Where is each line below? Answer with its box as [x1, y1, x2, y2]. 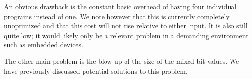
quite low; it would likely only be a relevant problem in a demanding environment [4, 30, 249, 40]
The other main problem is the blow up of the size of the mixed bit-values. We [4, 56, 239, 66]
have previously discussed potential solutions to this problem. [4, 65, 188, 76]
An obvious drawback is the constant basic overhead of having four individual [4, 1, 237, 11]
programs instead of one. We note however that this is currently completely [4, 11, 230, 21]
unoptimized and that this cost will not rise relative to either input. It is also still [4, 20, 248, 31]
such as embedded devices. [4, 39, 83, 50]
